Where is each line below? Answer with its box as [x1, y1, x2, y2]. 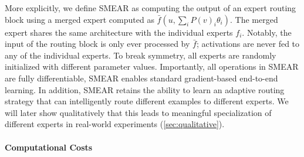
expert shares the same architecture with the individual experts [5, 26, 233, 38]
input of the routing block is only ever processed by [5, 37, 190, 50]
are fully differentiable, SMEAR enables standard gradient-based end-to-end [5, 71, 278, 84]
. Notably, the [242, 26, 292, 38]
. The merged [230, 13, 278, 25]
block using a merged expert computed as [5, 13, 154, 25]
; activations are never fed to [196, 37, 300, 50]
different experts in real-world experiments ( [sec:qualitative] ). [5, 118, 225, 130]
